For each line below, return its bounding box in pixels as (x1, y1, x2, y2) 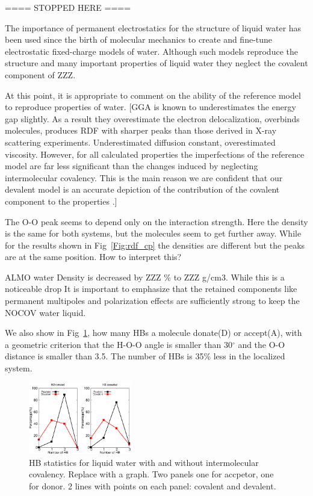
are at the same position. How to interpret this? (5, 250, 182, 263)
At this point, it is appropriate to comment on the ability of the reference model (5, 88, 301, 101)
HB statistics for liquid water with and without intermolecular (29, 456, 259, 468)
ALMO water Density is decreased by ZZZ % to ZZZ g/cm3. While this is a (5, 270, 285, 283)
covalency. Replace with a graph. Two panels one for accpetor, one (29, 468, 274, 480)
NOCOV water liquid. (5, 306, 86, 318)
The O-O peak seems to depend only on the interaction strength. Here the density (5, 215, 308, 228)
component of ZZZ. (5, 68, 76, 81)
